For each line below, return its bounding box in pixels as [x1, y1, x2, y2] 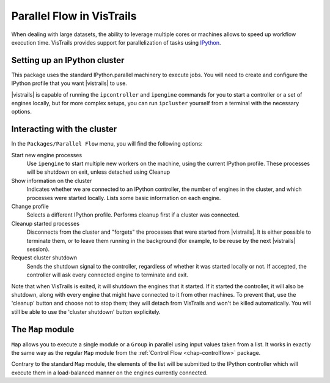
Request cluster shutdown [11, 254, 78, 261]
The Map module [11, 324, 75, 335]
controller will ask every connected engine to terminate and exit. [26, 271, 189, 278]
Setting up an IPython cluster [11, 55, 125, 65]
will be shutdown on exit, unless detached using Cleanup [26, 168, 170, 176]
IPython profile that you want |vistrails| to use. [11, 80, 128, 87]
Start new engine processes [11, 151, 82, 158]
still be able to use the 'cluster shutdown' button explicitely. [11, 308, 161, 315]
